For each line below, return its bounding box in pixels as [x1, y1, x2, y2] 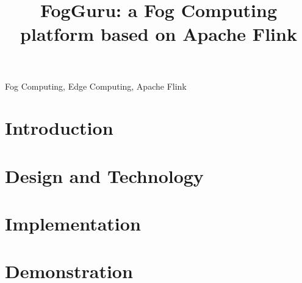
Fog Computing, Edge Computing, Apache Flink [5, 79, 187, 92]
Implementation [5, 211, 141, 236]
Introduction [5, 115, 113, 140]
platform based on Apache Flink [20, 21, 297, 46]
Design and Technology [5, 163, 204, 188]
